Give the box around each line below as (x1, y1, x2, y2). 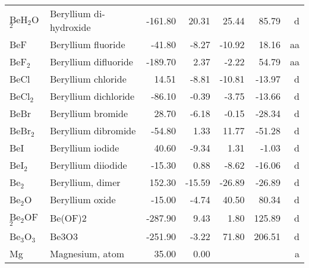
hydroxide (50, 20, 91, 34)
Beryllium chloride (50, 72, 127, 86)
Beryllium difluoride (50, 55, 133, 68)
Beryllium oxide (50, 193, 116, 206)
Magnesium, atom (50, 246, 124, 260)
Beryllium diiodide (50, 158, 127, 172)
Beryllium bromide (50, 106, 128, 120)
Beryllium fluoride (50, 37, 125, 51)
